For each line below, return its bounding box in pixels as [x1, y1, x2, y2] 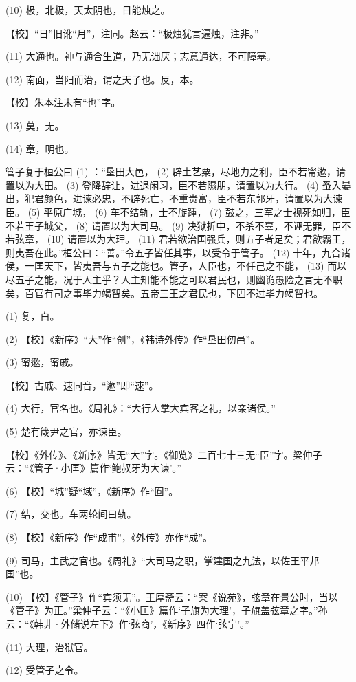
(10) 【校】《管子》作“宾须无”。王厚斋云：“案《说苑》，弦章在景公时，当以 [5, 589, 338, 604]
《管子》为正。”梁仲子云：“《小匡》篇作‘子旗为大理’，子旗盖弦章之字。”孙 [5, 603, 328, 617]
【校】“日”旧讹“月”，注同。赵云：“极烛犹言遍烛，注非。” [5, 25, 259, 40]
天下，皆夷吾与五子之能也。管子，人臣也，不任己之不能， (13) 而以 [43, 258, 347, 273]
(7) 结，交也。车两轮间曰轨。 [5, 507, 137, 521]
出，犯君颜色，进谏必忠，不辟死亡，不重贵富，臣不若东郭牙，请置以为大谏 [5, 191, 342, 206]
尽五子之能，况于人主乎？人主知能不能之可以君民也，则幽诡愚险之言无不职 [5, 272, 342, 286]
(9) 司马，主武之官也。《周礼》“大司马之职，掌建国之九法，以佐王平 [5, 553, 310, 567]
